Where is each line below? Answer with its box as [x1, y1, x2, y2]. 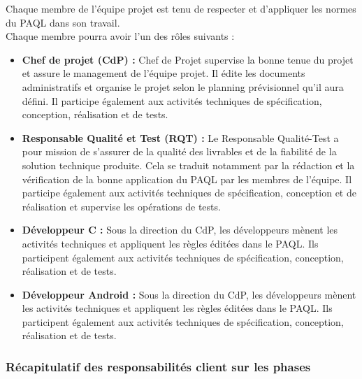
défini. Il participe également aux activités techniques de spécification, [22, 93, 322, 108]
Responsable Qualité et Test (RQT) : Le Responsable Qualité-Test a [22, 130, 339, 145]
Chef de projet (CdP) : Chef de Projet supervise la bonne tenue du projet [22, 52, 354, 66]
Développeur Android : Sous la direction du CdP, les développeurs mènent [22, 287, 356, 301]
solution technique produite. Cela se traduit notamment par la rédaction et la [22, 157, 355, 172]
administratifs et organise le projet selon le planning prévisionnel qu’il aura [22, 79, 344, 94]
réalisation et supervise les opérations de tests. [22, 199, 221, 213]
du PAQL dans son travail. [6, 15, 120, 29]
